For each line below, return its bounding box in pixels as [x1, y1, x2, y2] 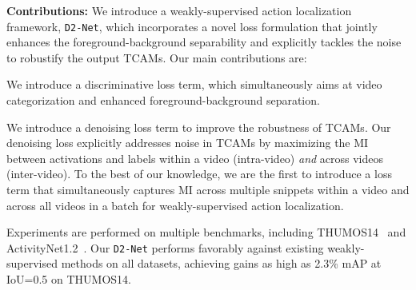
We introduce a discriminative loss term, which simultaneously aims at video [6, 76, 382, 93]
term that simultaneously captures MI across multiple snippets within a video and [6, 181, 410, 197]
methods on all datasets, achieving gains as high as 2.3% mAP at [61, 255, 382, 272]
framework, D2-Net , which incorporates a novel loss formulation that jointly [6, 18, 378, 34]
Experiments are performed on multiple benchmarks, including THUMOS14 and [6, 224, 406, 240]
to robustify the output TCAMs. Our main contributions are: [6, 49, 307, 66]
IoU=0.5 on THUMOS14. [6, 271, 131, 288]
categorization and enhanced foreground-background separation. [6, 92, 320, 109]
